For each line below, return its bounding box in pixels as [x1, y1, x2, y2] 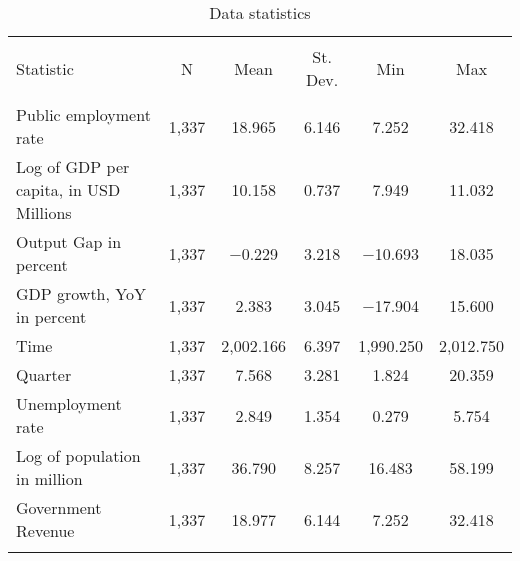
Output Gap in [16, 230, 122, 253]
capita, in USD [16, 178, 121, 201]
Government [16, 496, 102, 519]
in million [16, 467, 83, 490]
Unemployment [16, 392, 122, 415]
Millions [16, 201, 72, 224]
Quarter [16, 363, 72, 386]
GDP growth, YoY [16, 282, 146, 305]
